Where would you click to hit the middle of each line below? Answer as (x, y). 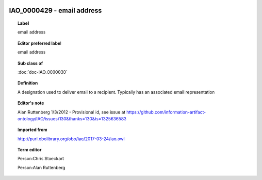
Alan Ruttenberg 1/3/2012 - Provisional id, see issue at (72, 112)
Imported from (33, 130)
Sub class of (30, 63)
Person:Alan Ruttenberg (41, 167)
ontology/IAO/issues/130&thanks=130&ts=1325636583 (72, 118)
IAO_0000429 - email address (55, 10)
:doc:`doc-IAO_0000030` (42, 72)
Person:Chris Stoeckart (41, 159)
